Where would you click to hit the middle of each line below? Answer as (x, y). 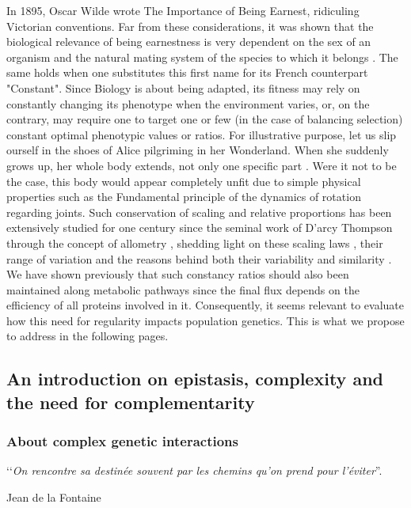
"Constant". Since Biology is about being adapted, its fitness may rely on (183, 87)
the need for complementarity (131, 402)
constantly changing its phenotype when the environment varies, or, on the (188, 103)
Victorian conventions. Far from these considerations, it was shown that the (190, 26)
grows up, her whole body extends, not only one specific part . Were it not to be (202, 165)
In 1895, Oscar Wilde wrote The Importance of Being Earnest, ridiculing (183, 10)
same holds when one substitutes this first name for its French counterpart (187, 72)
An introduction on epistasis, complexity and (195, 379)
